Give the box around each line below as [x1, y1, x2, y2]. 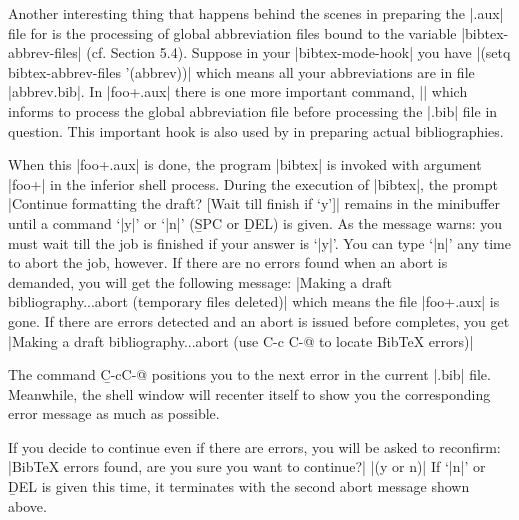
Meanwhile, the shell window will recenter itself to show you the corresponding [8, 383, 491, 404]
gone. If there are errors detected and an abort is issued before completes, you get [8, 310, 510, 331]
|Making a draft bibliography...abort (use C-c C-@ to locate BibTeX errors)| [8, 330, 474, 351]
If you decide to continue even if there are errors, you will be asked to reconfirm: [8, 436, 501, 457]
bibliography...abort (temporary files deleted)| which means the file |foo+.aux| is [8, 291, 500, 312]
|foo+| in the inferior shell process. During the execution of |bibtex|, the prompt [8, 173, 498, 194]
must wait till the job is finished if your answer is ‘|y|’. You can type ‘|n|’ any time [8, 232, 511, 253]
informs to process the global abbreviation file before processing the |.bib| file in [8, 100, 498, 121]
